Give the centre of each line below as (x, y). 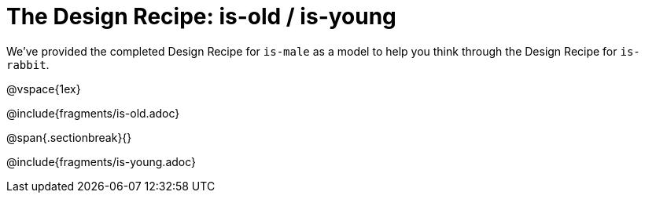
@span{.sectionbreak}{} (69, 137)
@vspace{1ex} (44, 89)
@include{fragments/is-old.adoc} (93, 113)
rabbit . (28, 64)
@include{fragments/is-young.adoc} (101, 161)
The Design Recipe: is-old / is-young (201, 16)
